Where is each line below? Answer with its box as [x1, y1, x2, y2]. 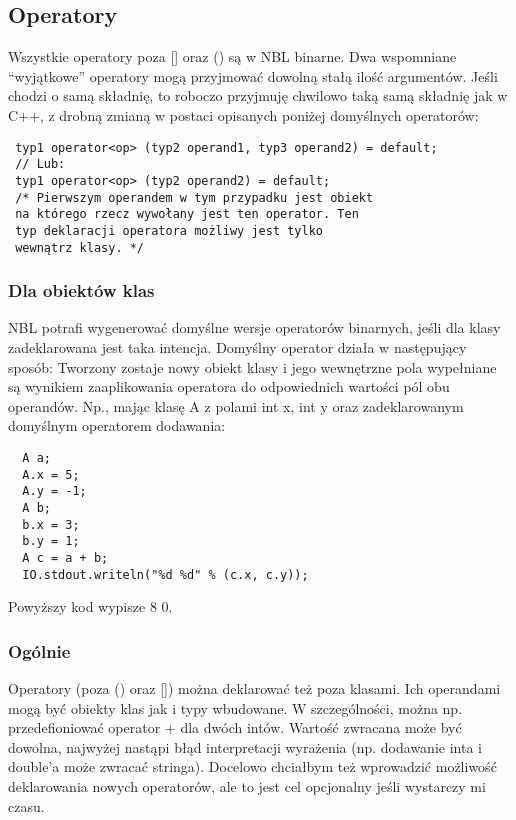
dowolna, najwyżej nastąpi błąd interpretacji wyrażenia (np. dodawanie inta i [8, 736, 482, 757]
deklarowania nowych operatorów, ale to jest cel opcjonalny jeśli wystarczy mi [8, 775, 486, 796]
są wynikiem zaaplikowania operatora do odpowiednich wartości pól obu [8, 376, 450, 397]
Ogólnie [8, 638, 71, 663]
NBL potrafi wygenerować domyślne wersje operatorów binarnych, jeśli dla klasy [8, 317, 501, 338]
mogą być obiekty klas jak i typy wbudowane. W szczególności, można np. [8, 697, 463, 718]
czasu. [8, 795, 45, 816]
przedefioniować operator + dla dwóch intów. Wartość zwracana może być [8, 717, 462, 738]
